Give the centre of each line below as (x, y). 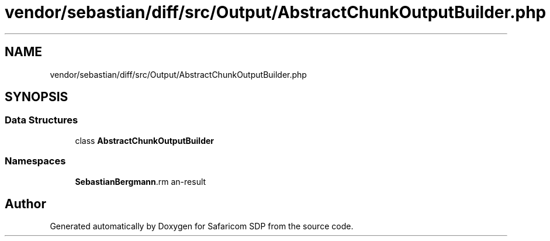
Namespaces (35, 161)
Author (25, 204)
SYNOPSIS (37, 97)
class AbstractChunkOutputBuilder (144, 140)
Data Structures (41, 120)
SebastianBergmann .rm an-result (141, 181)
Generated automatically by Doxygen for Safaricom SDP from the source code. (202, 226)
